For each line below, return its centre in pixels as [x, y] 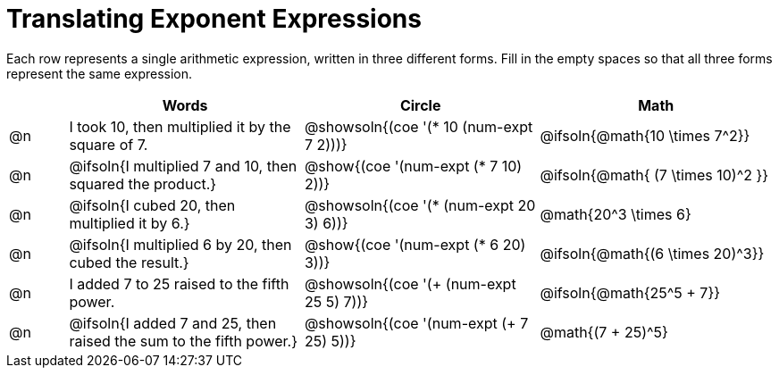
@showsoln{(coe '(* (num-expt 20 [420, 205]
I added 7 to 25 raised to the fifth [179, 283]
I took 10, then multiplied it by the [180, 126]
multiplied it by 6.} [130, 223]
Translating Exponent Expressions [214, 19]
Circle [420, 105]
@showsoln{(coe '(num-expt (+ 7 [416, 323]
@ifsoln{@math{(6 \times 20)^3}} [652, 253]
